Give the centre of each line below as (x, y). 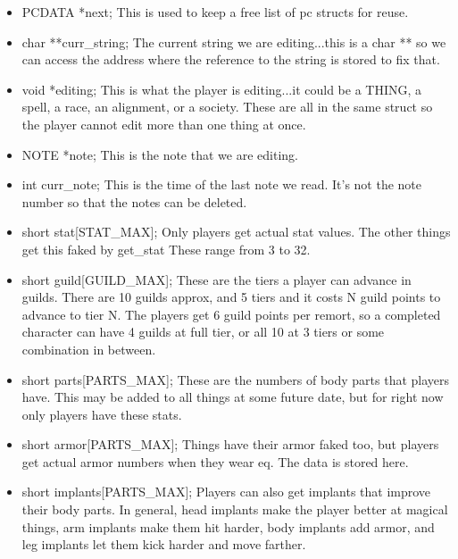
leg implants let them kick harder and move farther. (164, 544)
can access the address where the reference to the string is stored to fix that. (231, 59)
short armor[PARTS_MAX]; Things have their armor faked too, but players (230, 444)
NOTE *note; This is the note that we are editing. (160, 154)
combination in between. (89, 349)
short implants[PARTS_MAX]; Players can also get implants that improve (226, 492)
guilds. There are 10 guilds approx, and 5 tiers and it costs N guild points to (231, 297)
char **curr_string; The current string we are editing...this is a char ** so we (234, 42)
